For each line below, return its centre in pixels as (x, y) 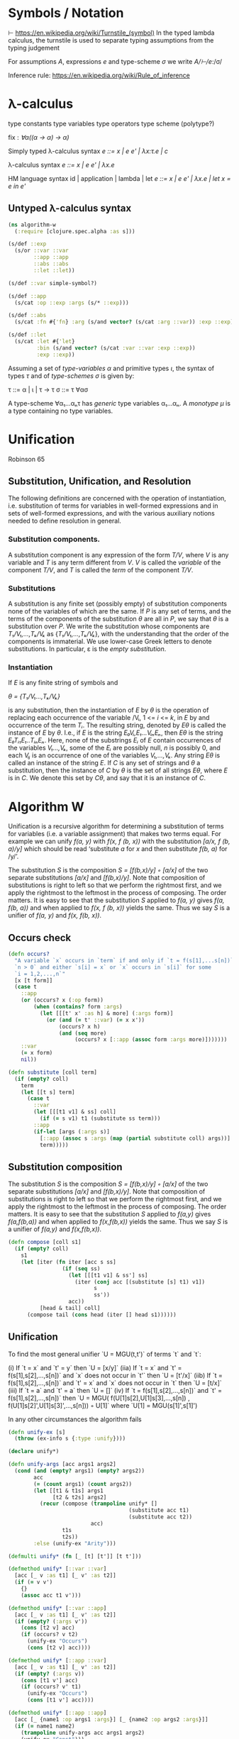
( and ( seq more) (83, 1033)
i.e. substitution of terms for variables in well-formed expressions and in (113, 506)
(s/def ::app (27, 296)
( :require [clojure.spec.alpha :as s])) (75, 231)
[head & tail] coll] (70, 1309)
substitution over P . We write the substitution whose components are (109, 626)
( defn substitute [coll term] (53, 1072)
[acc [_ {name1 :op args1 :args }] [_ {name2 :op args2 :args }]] (111, 1719)
